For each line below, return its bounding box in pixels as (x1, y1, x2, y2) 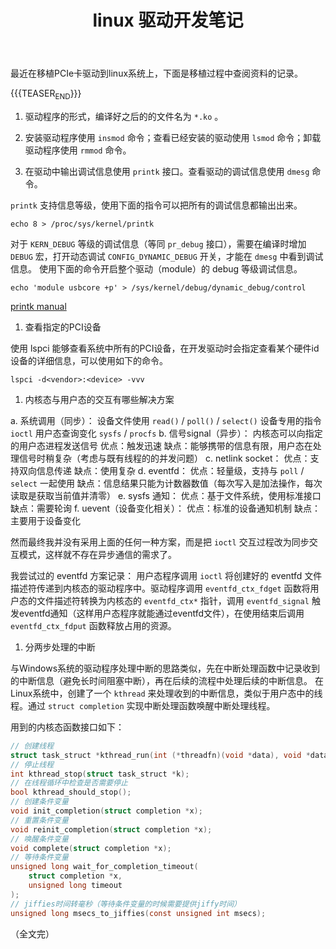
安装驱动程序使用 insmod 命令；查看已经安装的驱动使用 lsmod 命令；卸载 (24, 131, 322, 143)
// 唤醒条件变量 (10, 834, 69, 844)
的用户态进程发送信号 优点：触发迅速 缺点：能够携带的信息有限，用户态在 (10, 439, 313, 451)
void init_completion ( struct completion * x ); (10, 806, 203, 816)
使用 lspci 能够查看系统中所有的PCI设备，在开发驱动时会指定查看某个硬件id (10, 342, 320, 354)
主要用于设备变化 (10, 514, 81, 526)
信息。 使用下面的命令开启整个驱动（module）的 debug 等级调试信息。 (10, 262, 303, 275)
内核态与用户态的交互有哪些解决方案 (24, 393, 175, 405)
